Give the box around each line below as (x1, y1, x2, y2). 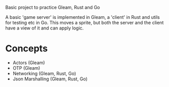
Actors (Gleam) (12, 60, 45, 66)
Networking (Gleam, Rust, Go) (12, 70, 76, 76)
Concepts (5, 43, 48, 54)
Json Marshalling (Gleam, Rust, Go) (12, 76, 88, 82)
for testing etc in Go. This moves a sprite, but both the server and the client (5, 20, 164, 25)
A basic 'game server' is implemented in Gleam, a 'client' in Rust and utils (5, 14, 160, 20)
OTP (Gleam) (12, 65, 40, 71)
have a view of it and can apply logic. (5, 25, 84, 31)
